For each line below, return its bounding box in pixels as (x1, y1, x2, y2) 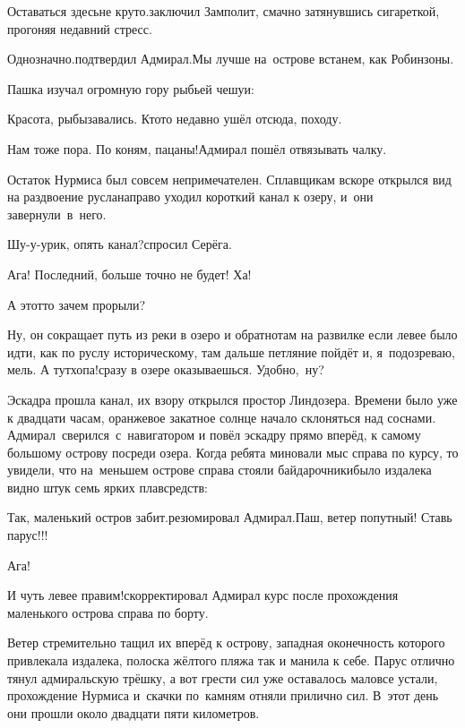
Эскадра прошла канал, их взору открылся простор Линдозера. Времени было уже (7, 390, 458, 408)
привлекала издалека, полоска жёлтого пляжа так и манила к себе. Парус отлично (7, 651, 455, 670)
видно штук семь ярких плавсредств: (7, 477, 208, 496)
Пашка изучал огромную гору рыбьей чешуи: (7, 79, 254, 98)
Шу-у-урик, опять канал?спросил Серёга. (7, 235, 232, 253)
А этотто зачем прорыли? (7, 295, 146, 313)
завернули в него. (7, 204, 107, 223)
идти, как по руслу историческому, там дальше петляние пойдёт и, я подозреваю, (7, 342, 455, 361)
